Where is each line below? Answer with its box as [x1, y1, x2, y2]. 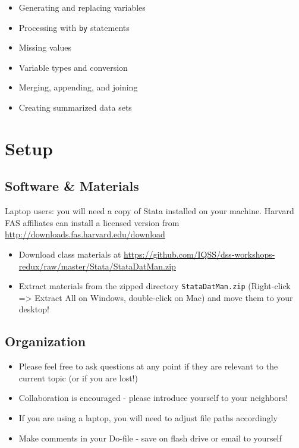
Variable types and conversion [18, 61, 128, 73]
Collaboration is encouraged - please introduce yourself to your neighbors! [18, 391, 288, 404]
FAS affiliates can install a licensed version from [5, 216, 180, 228]
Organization [5, 332, 86, 350]
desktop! [18, 303, 49, 315]
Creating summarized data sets [18, 101, 132, 114]
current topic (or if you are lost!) [18, 371, 138, 384]
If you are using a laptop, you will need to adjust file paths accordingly [18, 412, 278, 424]
